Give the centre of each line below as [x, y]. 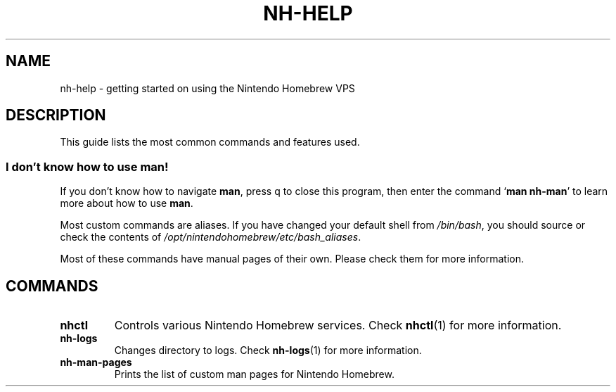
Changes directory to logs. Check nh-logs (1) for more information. [268, 350]
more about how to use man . [127, 203]
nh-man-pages [96, 362]
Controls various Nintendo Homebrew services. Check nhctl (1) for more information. [338, 325]
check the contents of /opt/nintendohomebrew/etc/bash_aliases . [211, 237]
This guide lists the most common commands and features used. [210, 142]
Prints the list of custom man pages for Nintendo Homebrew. [254, 374]
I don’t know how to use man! [87, 166]
